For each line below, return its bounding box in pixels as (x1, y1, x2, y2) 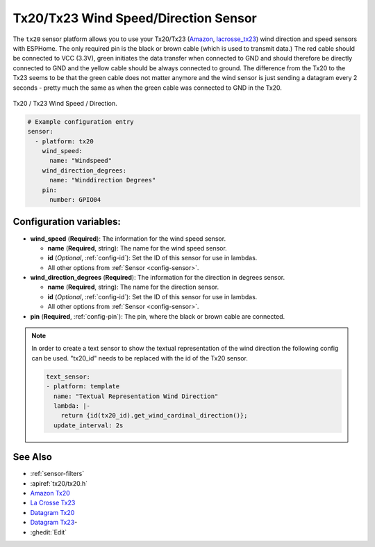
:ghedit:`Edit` (30, 528, 67, 536)
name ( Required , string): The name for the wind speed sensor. (47, 244, 227, 252)
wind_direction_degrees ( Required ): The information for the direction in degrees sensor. (30, 273, 285, 282)
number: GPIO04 (49, 196, 101, 203)
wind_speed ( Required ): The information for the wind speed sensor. (30, 234, 226, 243)
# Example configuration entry (27, 118, 135, 125)
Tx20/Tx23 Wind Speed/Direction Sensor (12, 10, 257, 26)
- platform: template (46, 383, 120, 390)
